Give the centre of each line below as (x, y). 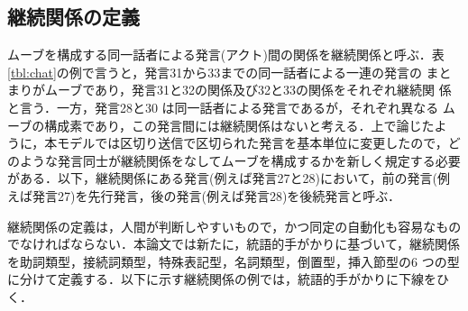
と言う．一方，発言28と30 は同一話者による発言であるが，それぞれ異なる (223, 107)
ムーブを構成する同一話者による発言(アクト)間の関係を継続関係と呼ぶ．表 (226, 55)
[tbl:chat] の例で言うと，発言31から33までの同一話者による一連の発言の (215, 72)
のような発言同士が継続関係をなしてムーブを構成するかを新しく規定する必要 (234, 160)
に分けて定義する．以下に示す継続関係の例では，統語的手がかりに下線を (222, 279)
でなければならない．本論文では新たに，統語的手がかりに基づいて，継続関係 (234, 244)
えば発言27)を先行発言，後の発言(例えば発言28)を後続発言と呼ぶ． (204, 195)
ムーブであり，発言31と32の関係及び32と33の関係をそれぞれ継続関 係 (248, 90)
